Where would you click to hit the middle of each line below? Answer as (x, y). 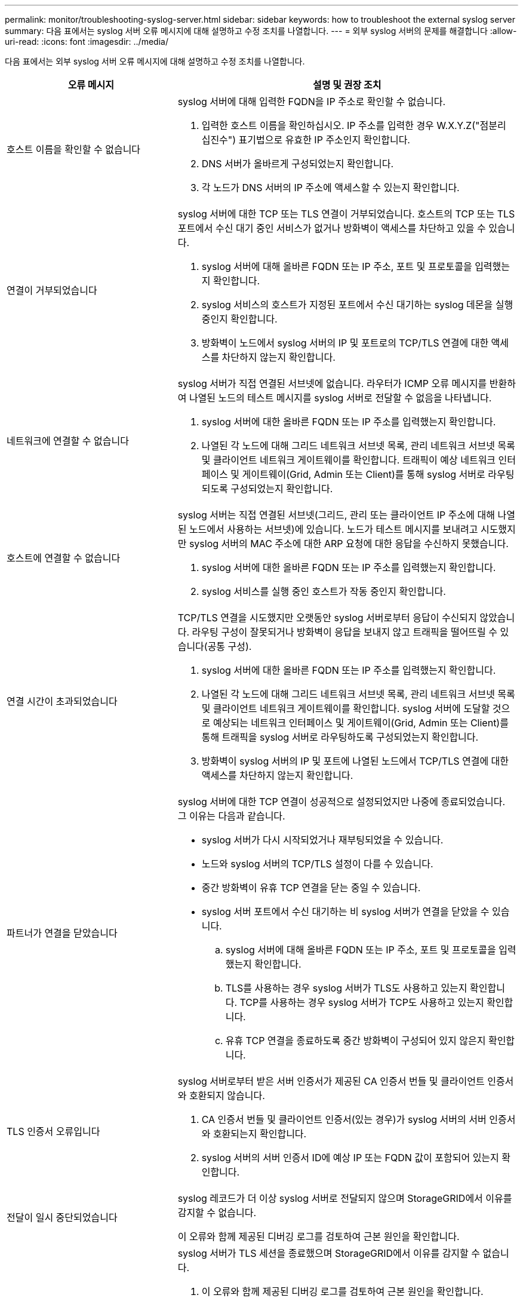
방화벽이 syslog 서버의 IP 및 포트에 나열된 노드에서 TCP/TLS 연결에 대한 (355, 761)
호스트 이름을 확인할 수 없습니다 (74, 149)
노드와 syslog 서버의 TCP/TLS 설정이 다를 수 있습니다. (317, 864)
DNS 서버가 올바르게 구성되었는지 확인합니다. (298, 164)
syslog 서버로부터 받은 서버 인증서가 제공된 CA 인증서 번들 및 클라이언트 (331, 1081)
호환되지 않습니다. (227, 1096)
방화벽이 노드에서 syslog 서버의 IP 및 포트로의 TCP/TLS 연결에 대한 (345, 343)
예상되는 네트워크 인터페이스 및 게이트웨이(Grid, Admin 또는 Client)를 (361, 723)
